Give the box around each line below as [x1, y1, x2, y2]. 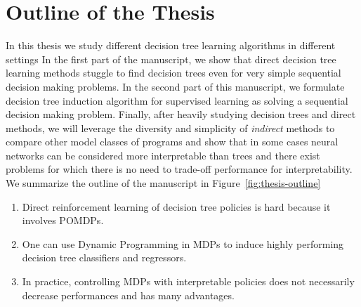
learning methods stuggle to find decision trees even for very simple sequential [6, 65, 341, 80]
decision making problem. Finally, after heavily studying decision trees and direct [6, 107, 356, 122]
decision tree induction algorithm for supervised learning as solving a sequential [6, 93, 348, 107]
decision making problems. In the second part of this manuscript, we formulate [6, 79, 345, 93]
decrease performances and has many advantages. [22, 287, 235, 302]
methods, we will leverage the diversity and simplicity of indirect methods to [6, 120, 335, 135]
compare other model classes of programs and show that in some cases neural [6, 134, 339, 149]
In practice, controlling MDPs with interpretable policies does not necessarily [22, 274, 355, 289]
